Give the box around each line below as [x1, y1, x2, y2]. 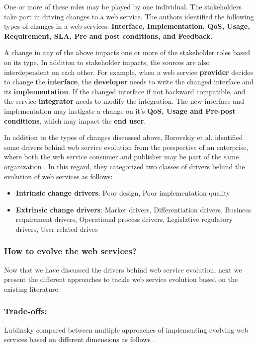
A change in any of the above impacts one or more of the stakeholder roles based [4, 47, 251, 58]
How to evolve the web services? [4, 245, 137, 257]
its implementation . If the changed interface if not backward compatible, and [4, 86, 246, 96]
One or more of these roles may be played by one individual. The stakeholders [4, 1, 242, 11]
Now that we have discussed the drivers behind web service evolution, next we [4, 264, 242, 275]
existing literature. [4, 283, 60, 294]
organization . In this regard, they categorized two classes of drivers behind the [4, 161, 245, 171]
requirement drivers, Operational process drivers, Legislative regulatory [15, 214, 233, 224]
